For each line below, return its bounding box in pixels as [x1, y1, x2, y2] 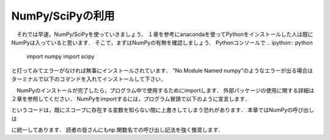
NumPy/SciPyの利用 [11, 9, 116, 23]
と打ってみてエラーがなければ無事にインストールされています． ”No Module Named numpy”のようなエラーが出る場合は [11, 67, 313, 74]
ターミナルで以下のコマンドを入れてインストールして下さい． [11, 75, 166, 83]
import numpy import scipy [26, 53, 95, 61]
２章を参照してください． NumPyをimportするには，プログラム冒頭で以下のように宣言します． [11, 95, 251, 102]
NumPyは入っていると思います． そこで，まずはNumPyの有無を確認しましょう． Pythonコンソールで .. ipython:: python [11, 39, 313, 46]
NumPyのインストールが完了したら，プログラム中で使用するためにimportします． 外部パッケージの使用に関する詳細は [16, 86, 315, 94]
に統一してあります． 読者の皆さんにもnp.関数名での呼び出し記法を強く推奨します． [11, 126, 224, 134]
